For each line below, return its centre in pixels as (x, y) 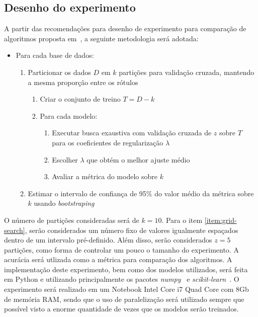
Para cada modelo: (69, 115)
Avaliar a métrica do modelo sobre (105, 176)
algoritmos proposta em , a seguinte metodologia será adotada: (101, 38)
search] (15, 230)
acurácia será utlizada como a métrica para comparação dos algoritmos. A (118, 259)
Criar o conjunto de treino (80, 99)
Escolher (65, 159)
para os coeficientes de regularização (108, 142)
